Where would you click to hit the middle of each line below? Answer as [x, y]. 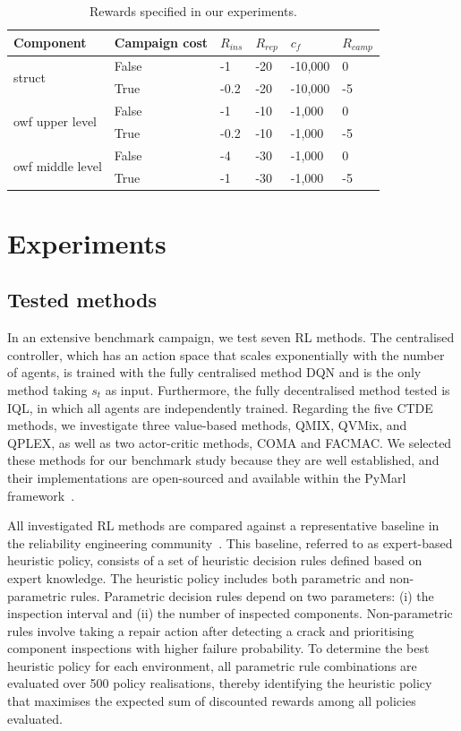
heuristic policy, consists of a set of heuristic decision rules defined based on [215, 560]
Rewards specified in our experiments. [193, 11]
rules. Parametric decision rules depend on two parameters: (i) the [252, 595]
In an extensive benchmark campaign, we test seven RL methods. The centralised [231, 337]
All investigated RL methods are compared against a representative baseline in [223, 525]
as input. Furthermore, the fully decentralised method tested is [277, 389]
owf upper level [55, 121]
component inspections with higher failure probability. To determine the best [218, 648]
